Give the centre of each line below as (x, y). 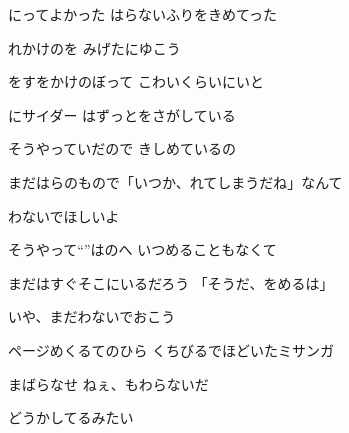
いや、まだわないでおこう (92, 316)
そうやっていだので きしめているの (122, 148)
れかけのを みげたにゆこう (94, 47)
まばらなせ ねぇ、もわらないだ (108, 383)
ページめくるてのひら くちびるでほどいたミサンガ (171, 349)
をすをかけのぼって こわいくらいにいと (136, 81)
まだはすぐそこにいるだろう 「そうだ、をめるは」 (171, 282)
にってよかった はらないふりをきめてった (143, 14)
